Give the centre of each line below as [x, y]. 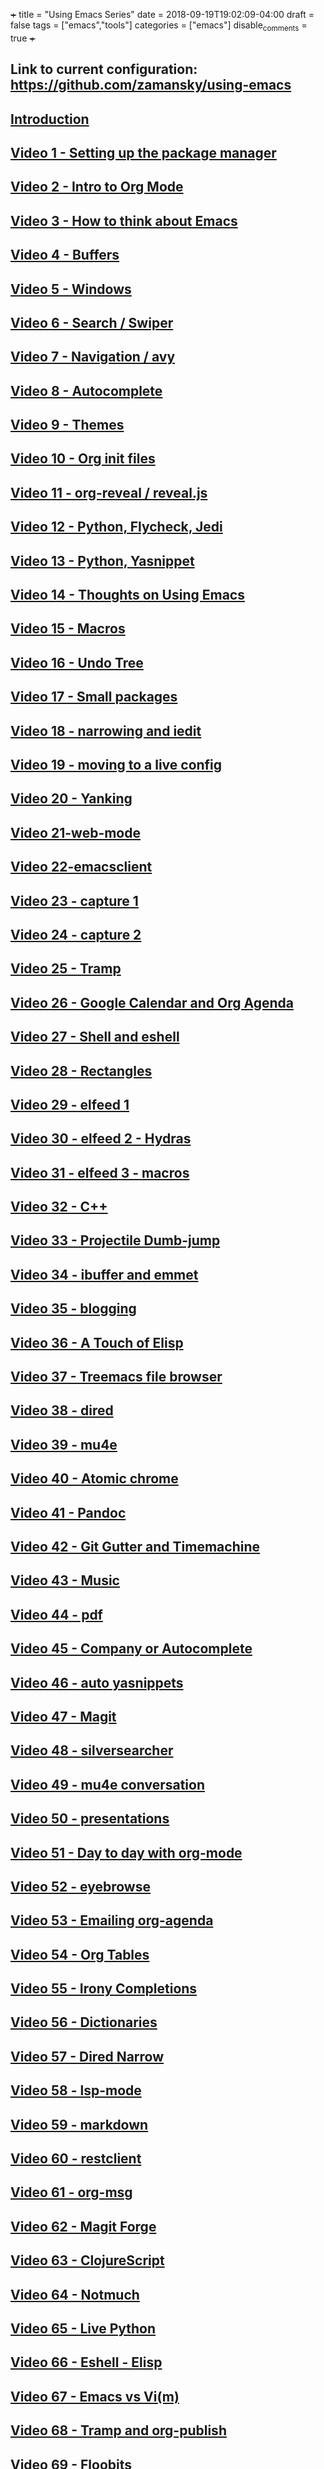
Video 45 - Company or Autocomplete [131, 1649]
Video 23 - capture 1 [74, 900]
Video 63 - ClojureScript [87, 2260]
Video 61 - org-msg [71, 2192]
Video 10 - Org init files [83, 459]
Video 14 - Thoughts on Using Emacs [127, 595]
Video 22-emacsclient [81, 867]
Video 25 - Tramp [66, 969]
